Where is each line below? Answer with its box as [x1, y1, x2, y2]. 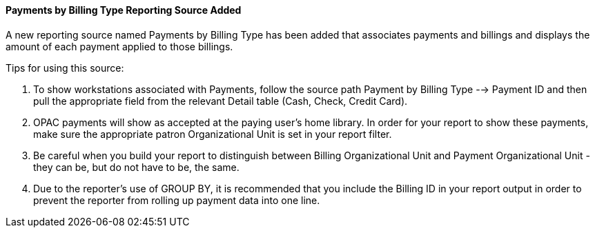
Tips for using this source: [6, 61, 124, 74]
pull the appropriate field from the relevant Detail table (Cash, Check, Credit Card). [33, 94, 408, 107]
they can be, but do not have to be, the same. [33, 161, 240, 173]
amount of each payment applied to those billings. [6, 40, 233, 52]
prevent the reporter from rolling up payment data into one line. [33, 194, 320, 206]
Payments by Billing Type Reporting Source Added [6, 4, 242, 16]
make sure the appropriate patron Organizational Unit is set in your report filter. [33, 128, 392, 140]
